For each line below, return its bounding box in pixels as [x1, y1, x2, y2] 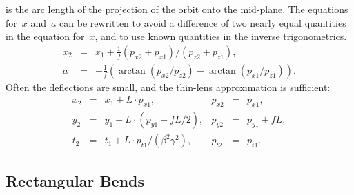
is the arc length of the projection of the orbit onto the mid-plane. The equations [6, 2, 348, 16]
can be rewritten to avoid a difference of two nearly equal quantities [59, 15, 346, 30]
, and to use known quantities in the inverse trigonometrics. [95, 29, 347, 43]
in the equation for [6, 29, 85, 43]
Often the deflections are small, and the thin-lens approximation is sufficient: [6, 79, 331, 94]
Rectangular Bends [6, 170, 145, 191]
